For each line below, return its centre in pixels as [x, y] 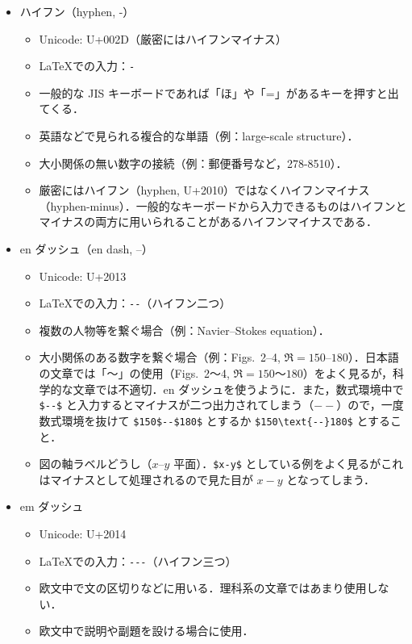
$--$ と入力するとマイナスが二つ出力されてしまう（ [177, 405]
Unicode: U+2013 [83, 276]
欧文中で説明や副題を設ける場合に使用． [146, 631]
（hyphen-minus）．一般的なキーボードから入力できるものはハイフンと [223, 205]
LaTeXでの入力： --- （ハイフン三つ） [138, 560]
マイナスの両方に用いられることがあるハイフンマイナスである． [208, 222]
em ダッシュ [52, 506]
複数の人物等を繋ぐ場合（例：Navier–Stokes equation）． [184, 330]
